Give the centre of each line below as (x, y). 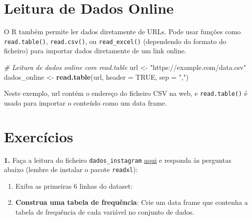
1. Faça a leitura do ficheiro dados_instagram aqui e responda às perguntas (118, 160)
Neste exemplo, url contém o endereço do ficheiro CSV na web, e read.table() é (126, 93)
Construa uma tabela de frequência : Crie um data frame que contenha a (132, 202)
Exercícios (39, 136)
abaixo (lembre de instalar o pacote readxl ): (71, 169)
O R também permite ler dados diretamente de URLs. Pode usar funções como (122, 32)
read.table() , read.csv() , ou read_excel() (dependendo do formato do (115, 41)
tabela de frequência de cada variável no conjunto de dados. (105, 212)
